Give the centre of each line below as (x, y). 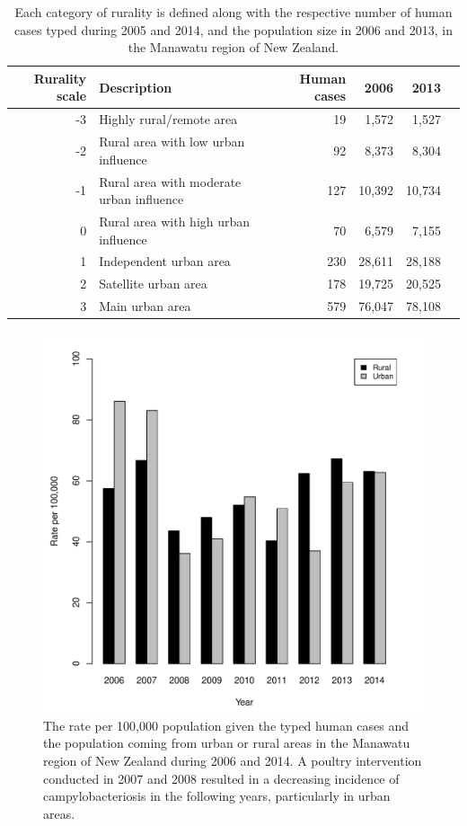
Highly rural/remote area (168, 119)
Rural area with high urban (175, 221)
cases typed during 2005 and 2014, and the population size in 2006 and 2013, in (233, 29)
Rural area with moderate (170, 181)
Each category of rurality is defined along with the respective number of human (233, 12)
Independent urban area (165, 261)
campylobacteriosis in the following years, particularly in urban (217, 796)
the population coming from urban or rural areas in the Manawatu (227, 743)
